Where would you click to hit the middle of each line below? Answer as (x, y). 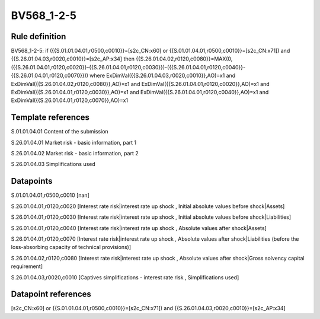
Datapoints (32, 181)
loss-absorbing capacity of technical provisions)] (71, 247)
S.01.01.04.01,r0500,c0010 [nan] (50, 195)
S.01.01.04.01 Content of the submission (60, 132)
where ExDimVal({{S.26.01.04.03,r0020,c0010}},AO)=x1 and (163, 76)
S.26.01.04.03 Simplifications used (53, 164)
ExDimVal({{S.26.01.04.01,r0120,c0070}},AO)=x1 (70, 100)
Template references (50, 118)
